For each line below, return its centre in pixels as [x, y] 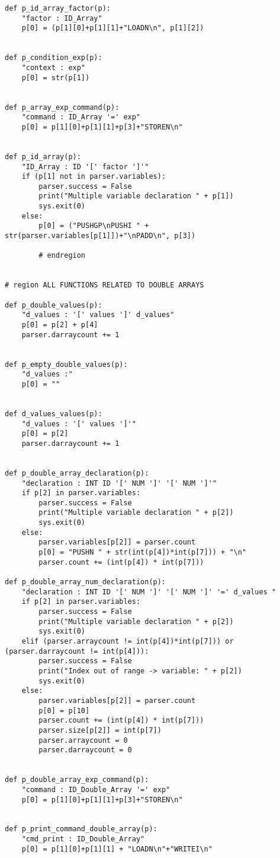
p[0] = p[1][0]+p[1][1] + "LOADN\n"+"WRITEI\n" [117, 849]
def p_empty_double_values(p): [66, 364]
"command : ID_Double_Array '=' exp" [96, 789]
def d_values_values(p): [54, 414]
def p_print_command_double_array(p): [81, 829]
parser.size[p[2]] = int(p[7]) [100, 730]
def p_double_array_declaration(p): [77, 473]
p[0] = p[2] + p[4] [60, 325]
